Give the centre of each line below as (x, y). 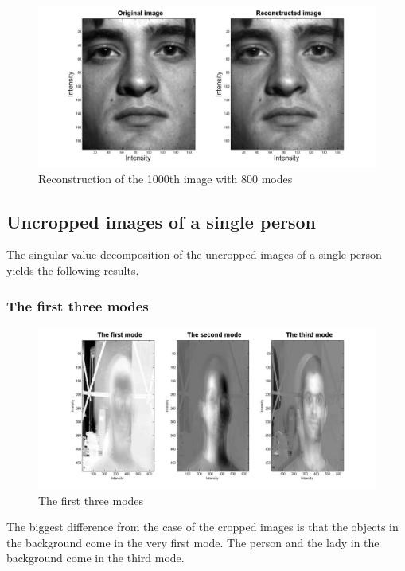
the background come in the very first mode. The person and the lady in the (193, 542)
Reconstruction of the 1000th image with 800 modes (166, 178)
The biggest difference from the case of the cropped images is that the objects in (202, 527)
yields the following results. (73, 270)
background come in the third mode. (95, 558)
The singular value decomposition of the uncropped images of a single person (194, 254)
